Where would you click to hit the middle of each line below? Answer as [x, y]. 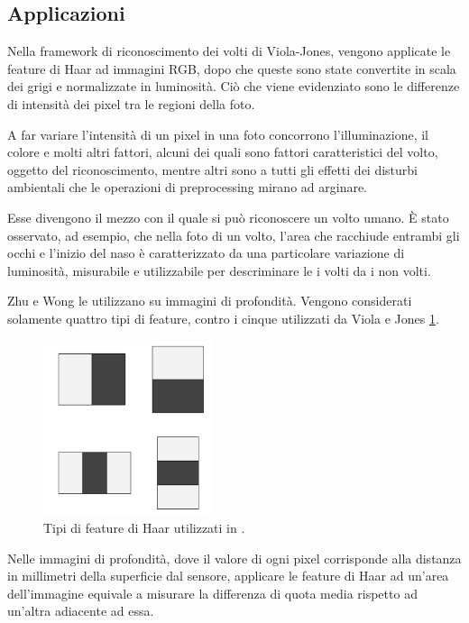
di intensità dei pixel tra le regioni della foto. [131, 103]
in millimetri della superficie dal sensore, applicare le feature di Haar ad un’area [228, 576]
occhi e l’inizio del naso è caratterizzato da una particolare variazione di [206, 253]
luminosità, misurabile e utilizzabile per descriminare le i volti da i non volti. [219, 270]
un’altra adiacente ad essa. [81, 611]
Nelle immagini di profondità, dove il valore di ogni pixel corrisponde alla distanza [234, 558]
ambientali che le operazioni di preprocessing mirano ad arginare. [188, 187]
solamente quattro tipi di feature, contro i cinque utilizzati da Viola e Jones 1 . [223, 318]
